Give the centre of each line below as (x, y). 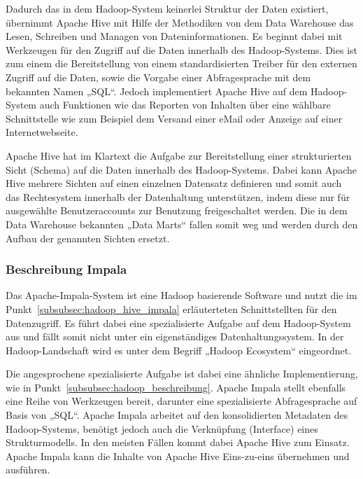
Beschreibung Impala (66, 269)
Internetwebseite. (42, 132)
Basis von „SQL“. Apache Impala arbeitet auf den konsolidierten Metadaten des (177, 415)
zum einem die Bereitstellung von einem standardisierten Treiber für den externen (181, 63)
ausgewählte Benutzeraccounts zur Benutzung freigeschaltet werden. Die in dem (177, 210)
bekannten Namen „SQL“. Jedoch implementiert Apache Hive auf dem (157, 91)
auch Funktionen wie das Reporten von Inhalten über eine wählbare (185, 105)
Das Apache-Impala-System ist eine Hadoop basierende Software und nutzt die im (181, 295)
